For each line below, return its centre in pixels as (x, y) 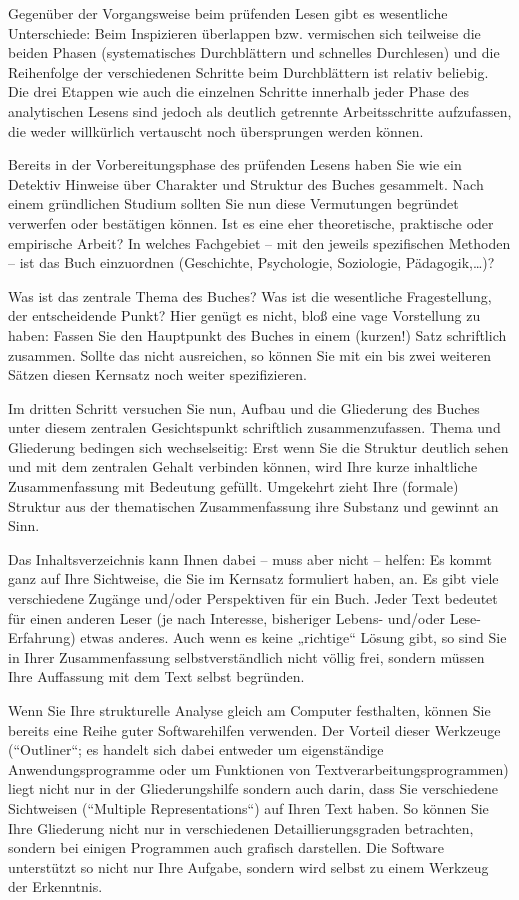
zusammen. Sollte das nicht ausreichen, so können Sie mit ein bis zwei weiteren (250, 354)
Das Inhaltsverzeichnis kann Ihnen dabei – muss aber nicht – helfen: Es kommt (250, 558)
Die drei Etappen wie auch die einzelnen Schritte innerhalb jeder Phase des (238, 91)
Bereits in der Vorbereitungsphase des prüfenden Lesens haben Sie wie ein (235, 164)
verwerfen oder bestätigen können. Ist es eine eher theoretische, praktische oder (251, 222)
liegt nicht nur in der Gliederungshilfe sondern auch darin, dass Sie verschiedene (253, 788)
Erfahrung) (42, 637)
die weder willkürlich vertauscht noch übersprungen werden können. (216, 130)
